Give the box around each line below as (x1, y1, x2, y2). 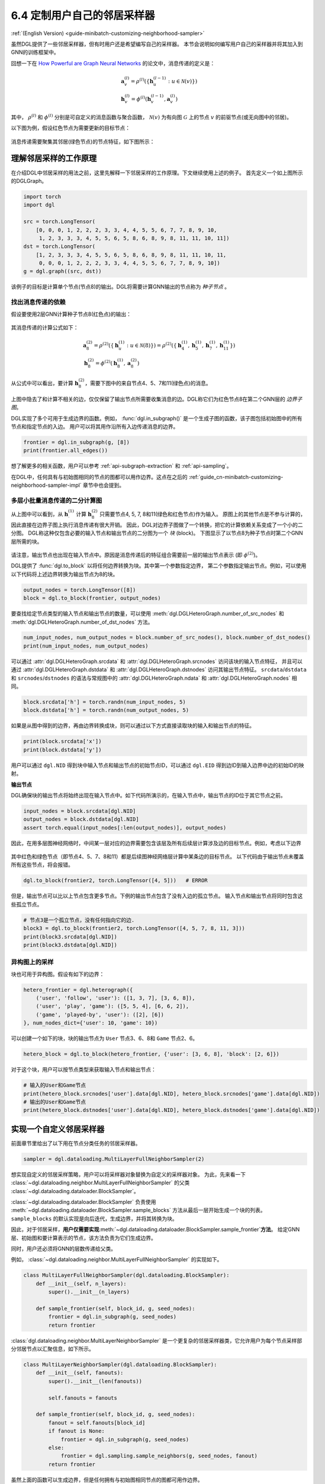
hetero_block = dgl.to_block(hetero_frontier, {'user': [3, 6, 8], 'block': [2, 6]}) (23, 1051, 279, 1058)
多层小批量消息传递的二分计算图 (11, 496, 102, 505)
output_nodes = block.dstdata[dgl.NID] (23, 816, 139, 823)
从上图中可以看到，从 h (11, 510, 69, 518)
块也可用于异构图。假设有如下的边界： (11, 971, 105, 978)
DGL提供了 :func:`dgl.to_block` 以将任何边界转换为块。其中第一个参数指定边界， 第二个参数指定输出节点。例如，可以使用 (11, 562, 307, 569)
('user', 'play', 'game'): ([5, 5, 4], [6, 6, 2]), (36, 1003, 189, 1010)
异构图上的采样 (11, 958, 54, 966)
